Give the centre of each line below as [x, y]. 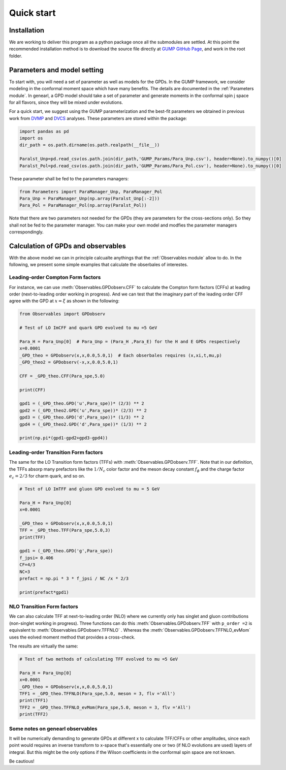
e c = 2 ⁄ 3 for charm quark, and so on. [47, 476]
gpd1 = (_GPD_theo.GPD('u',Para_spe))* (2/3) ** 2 [82, 403]
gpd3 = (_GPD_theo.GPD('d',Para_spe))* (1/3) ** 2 [82, 417]
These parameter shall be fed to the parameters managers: [69, 178]
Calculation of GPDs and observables [68, 246]
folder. [16, 56]
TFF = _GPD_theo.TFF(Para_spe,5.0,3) [65, 530]
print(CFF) [32, 390]
